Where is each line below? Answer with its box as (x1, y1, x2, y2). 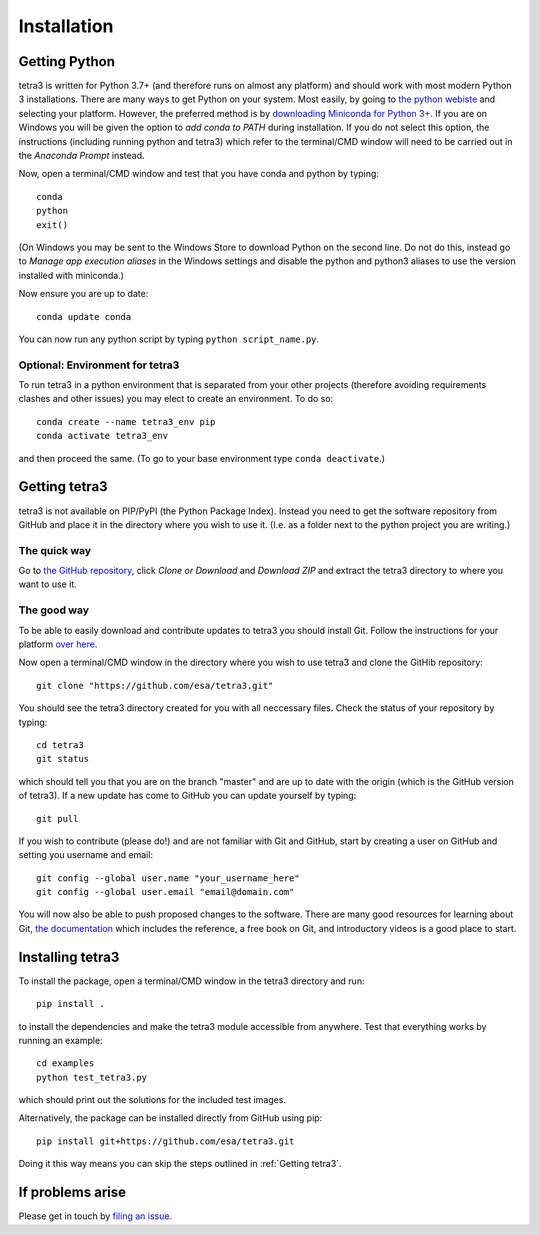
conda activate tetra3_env (36, 430, 169, 442)
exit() (36, 219, 69, 230)
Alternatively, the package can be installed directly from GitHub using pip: (18, 1112, 323, 1124)
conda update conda (36, 311, 132, 322)
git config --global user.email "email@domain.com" (36, 886, 295, 898)
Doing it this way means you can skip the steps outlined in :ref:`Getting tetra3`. (18, 1158, 342, 1170)
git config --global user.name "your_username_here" (36, 872, 300, 884)
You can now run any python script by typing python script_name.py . (18, 333, 320, 345)
